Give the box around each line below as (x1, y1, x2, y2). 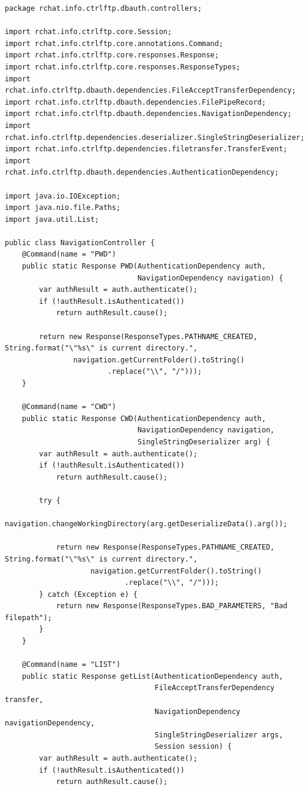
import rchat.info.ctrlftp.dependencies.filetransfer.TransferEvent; (5, 145, 288, 154)
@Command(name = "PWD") (22, 250, 117, 259)
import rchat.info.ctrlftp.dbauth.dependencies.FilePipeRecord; (5, 97, 266, 106)
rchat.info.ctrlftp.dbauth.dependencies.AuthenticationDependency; (5, 168, 279, 177)
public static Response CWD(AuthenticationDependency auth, (22, 414, 266, 423)
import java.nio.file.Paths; (5, 203, 121, 212)
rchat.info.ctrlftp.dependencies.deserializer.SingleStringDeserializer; (5, 133, 305, 142)
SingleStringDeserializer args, (154, 730, 283, 739)
